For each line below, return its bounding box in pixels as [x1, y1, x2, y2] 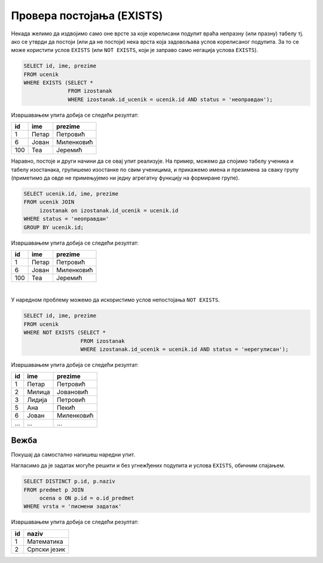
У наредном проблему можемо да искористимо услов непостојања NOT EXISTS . [11, 296, 220, 303]
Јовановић [57, 388, 89, 396]
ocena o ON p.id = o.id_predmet [39, 494, 135, 501]
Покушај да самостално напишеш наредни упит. [11, 451, 136, 458]
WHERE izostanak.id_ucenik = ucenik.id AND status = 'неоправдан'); [68, 96, 273, 103]
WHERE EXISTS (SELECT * [23, 80, 94, 86]
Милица [27, 388, 50, 396]
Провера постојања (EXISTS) [11, 9, 163, 22]
